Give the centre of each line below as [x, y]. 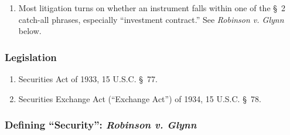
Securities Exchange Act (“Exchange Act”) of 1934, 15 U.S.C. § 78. [140, 98]
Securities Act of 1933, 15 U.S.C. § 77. [88, 79]
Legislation [31, 57]
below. [30, 31]
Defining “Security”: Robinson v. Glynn [101, 125]
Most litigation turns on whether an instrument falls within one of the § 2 [152, 8]
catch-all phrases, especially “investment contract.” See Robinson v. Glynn [151, 19]
